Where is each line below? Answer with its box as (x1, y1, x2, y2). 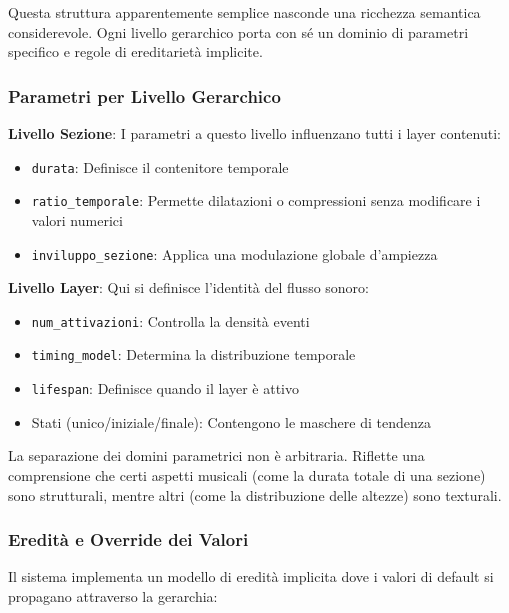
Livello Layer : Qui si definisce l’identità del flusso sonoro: (8, 277, 369, 298)
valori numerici (31, 209, 123, 230)
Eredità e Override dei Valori (8, 527, 249, 552)
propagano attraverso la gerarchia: (8, 585, 218, 606)
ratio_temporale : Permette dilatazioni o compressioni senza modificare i (31, 190, 481, 211)
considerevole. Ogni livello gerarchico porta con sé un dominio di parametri (8, 21, 469, 42)
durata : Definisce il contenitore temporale (31, 156, 289, 177)
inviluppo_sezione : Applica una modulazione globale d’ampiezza (31, 243, 438, 264)
